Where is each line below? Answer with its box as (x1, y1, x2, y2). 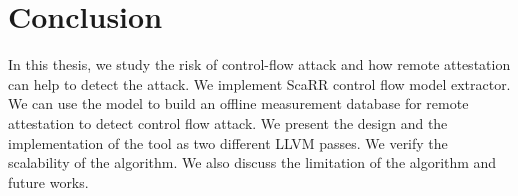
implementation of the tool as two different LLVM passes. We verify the (8, 132, 448, 153)
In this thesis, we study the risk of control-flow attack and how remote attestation (8, 54, 511, 75)
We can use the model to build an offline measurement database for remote (8, 93, 469, 114)
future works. (8, 171, 89, 192)
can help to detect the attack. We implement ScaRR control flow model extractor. (8, 73, 511, 94)
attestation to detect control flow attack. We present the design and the (8, 112, 448, 133)
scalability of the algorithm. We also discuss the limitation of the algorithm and (8, 152, 497, 173)
